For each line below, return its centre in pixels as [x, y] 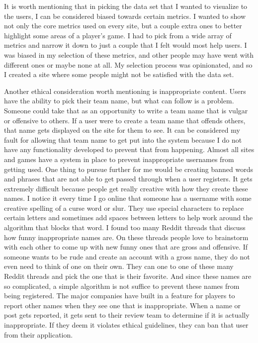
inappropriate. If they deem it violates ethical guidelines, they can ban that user [126, 325]
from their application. [39, 334]
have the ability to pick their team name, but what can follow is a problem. [119, 101]
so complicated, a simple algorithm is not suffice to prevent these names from [122, 286]
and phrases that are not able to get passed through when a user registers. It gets [128, 179]
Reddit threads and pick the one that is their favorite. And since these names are [128, 276]
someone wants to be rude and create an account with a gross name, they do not [127, 256]
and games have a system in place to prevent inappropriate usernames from [119, 159]
